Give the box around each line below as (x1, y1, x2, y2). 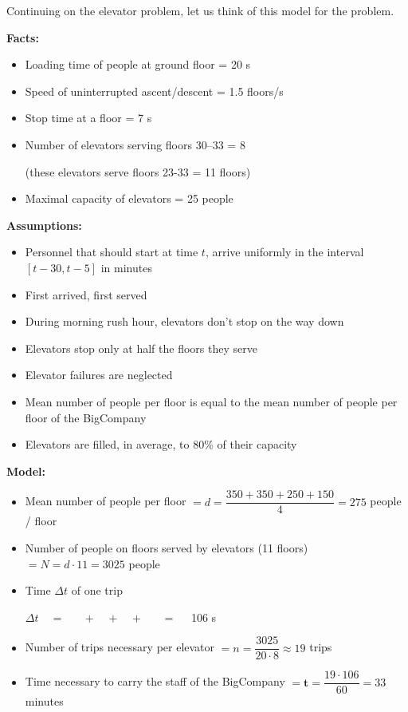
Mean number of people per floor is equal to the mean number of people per (25, 393, 398, 409)
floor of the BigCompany (25, 409, 147, 425)
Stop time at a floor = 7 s (25, 109, 152, 126)
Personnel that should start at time (25, 243, 198, 260)
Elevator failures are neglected (25, 366, 173, 383)
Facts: (6, 29, 39, 45)
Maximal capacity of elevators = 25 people (25, 190, 233, 207)
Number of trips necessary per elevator (25, 639, 215, 655)
